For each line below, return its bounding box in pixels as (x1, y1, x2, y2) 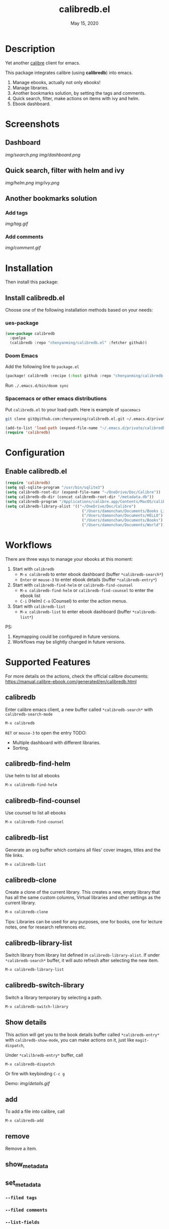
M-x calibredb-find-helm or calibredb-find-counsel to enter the (20, 587, 154, 593)
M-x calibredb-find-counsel (5, 820, 64, 825)
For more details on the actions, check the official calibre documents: (5, 673, 149, 679)
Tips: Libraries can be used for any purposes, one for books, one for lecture (5, 919, 162, 925)
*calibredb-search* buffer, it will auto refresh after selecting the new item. (5, 958, 159, 964)
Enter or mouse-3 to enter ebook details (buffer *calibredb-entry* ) (20, 576, 157, 583)
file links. (5, 852, 24, 858)
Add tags (5, 209, 28, 216)
